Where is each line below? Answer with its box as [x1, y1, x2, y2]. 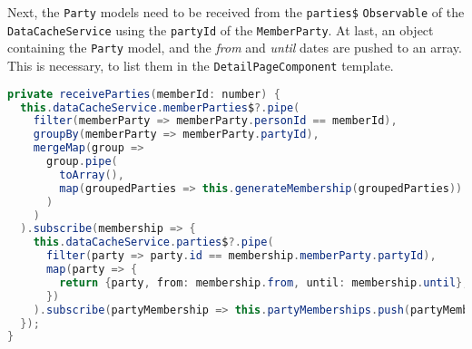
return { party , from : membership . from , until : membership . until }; [59, 276, 469, 289]
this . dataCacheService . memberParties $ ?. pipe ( [20, 101, 300, 114]
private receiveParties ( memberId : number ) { [7, 87, 280, 101]
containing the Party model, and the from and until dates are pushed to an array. [7, 38, 462, 57]
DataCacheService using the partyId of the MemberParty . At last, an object [7, 20, 434, 39]
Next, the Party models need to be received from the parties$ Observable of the [7, 3, 465, 21]
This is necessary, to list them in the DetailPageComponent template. [7, 55, 394, 74]
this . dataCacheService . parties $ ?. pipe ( [33, 236, 274, 249]
